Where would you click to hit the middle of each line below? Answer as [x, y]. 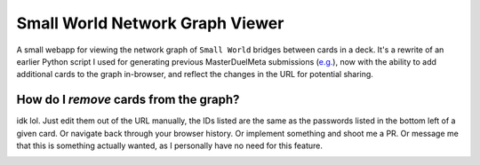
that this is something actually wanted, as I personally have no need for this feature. [170, 145]
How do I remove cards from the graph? [128, 100]
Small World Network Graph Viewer [150, 23]
